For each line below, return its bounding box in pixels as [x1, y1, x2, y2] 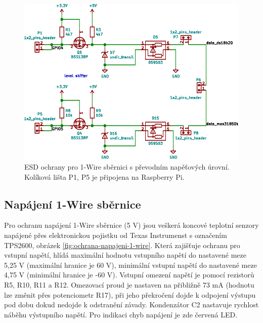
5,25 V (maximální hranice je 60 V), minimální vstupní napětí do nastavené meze [4, 259, 257, 270]
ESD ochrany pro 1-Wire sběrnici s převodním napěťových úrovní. [24, 161, 230, 172]
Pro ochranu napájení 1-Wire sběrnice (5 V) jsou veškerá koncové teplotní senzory [4, 220, 259, 230]
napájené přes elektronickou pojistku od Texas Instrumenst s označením [4, 229, 227, 240]
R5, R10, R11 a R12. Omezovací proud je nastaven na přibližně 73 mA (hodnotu [4, 279, 254, 290]
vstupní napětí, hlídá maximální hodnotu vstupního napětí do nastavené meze [4, 250, 247, 260]
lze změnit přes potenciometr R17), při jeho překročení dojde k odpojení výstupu [4, 289, 256, 300]
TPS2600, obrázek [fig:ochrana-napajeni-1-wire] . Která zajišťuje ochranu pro [4, 239, 240, 250]
